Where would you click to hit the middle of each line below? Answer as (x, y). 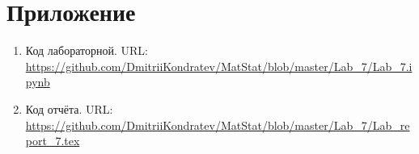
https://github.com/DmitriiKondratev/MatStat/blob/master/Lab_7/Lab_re (218, 125)
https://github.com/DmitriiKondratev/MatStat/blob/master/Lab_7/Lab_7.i (219, 66)
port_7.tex (53, 141)
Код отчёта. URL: (69, 108)
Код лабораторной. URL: (87, 50)
